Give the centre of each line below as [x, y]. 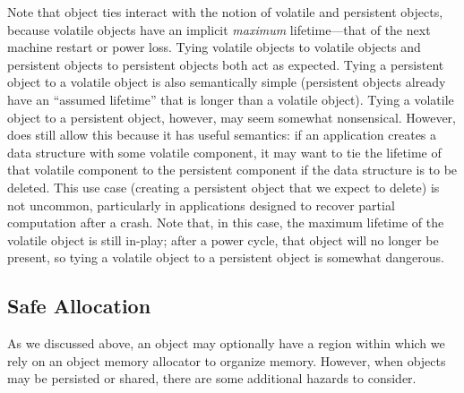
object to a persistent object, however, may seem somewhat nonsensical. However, [232, 117]
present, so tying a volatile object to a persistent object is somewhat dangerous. [226, 257]
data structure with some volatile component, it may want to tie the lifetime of [224, 152]
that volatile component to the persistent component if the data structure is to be [232, 170]
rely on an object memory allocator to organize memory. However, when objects [227, 360]
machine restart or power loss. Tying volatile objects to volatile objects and [214, 47]
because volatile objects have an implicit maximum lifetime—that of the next [219, 29]
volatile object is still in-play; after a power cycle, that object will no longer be [223, 239]
